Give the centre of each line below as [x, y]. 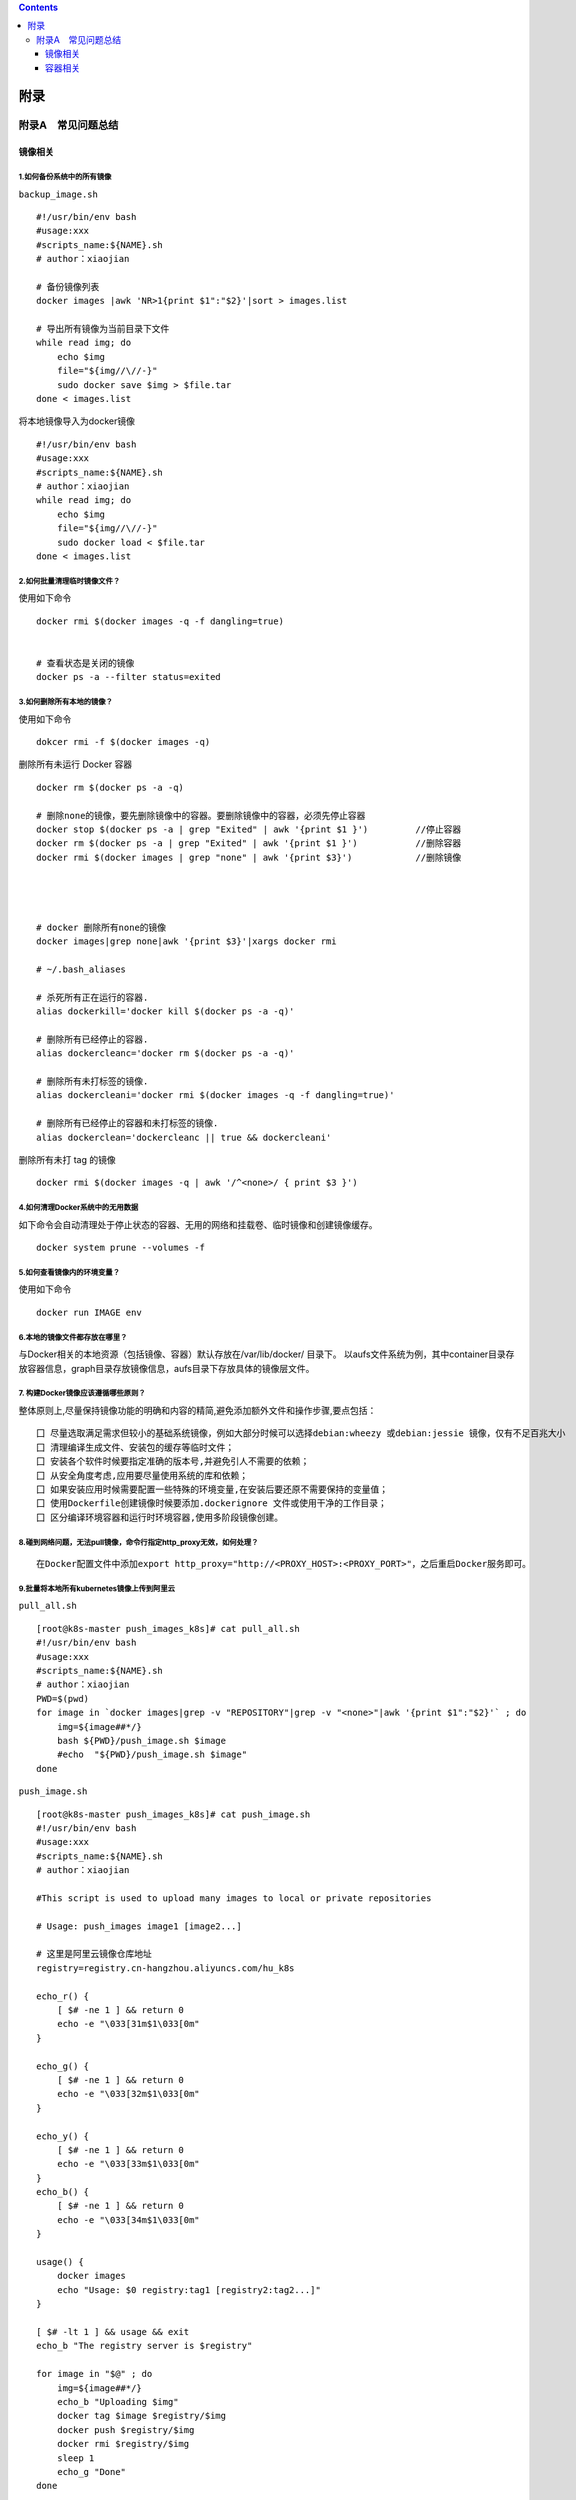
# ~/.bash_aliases [81, 969]
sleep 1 [75, 2458]
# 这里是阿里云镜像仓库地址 [94, 1954]
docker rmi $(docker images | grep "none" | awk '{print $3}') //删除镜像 [249, 857]
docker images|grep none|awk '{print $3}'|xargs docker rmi [186, 941]
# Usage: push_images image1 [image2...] [139, 1926]
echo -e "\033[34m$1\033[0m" [128, 2219]
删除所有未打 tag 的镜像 [67, 1159]
